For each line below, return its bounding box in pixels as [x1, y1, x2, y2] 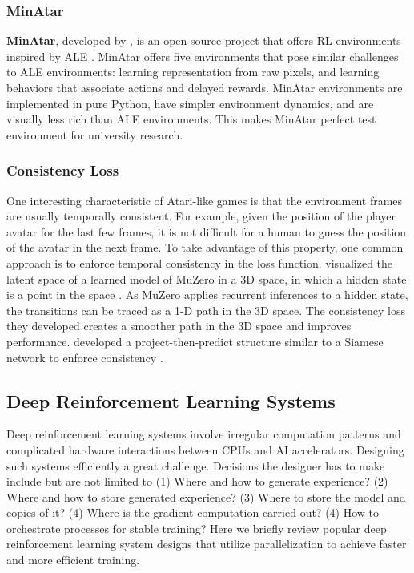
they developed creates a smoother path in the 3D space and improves [6, 317, 352, 334]
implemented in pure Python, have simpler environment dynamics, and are [6, 95, 374, 111]
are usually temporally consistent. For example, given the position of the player [6, 208, 396, 224]
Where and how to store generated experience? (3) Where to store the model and [6, 488, 406, 505]
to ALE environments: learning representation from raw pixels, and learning [6, 63, 380, 80]
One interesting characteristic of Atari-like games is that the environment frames [6, 192, 403, 208]
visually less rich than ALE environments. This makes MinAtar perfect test [6, 111, 376, 127]
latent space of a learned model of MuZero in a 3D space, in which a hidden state [6, 270, 407, 287]
